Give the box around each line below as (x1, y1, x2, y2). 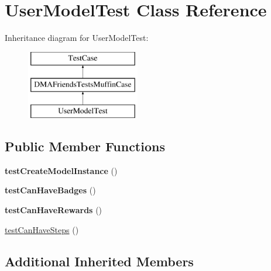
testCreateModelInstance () (5, 164, 118, 176)
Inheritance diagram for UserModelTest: (5, 32, 149, 44)
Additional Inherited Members (5, 252, 194, 270)
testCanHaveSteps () (5, 223, 79, 235)
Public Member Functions (5, 137, 165, 155)
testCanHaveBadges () (5, 184, 96, 196)
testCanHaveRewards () (5, 204, 102, 216)
